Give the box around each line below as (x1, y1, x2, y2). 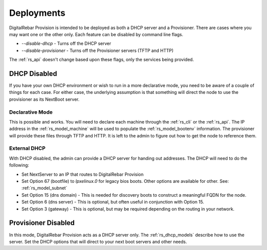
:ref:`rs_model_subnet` (21, 185, 68, 191)
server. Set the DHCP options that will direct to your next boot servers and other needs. (9, 239, 187, 245)
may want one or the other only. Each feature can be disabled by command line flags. (9, 31, 183, 37)
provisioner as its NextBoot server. (9, 96, 80, 102)
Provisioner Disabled (9, 219, 75, 227)
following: (9, 162, 29, 168)
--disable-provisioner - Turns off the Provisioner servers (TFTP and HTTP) (21, 47, 174, 53)
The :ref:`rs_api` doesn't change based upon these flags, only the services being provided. (9, 57, 194, 63)
